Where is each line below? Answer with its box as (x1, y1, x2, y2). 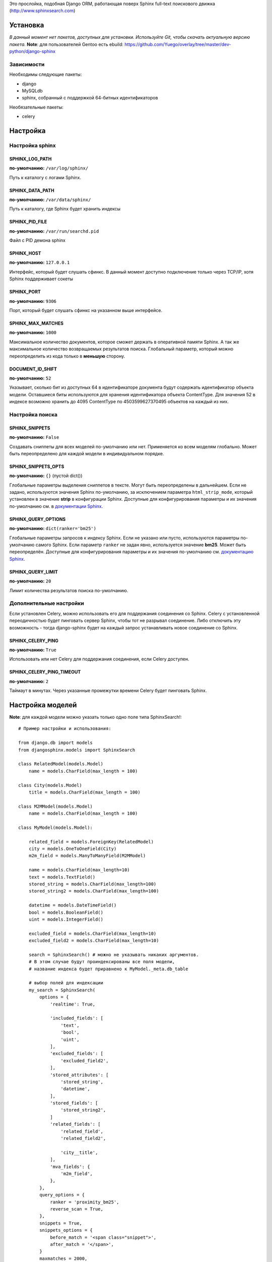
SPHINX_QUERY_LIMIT (9, 568, 58, 575)
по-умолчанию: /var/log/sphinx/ (9, 165, 89, 171)
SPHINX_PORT (9, 289, 41, 295)
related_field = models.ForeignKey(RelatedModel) (28, 838, 154, 845)
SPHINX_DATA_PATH (9, 187, 55, 193)
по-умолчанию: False (9, 434, 59, 440)
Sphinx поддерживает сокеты (9, 276, 73, 282)
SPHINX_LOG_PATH (9, 155, 52, 162)
